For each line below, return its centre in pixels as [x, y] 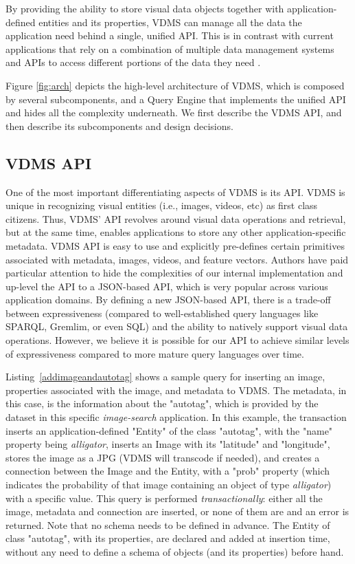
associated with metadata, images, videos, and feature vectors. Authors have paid [177, 259]
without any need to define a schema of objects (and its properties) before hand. [175, 551]
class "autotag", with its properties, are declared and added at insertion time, [168, 538]
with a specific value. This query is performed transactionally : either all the [164, 498]
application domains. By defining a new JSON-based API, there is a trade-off [168, 300]
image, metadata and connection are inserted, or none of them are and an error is [177, 511]
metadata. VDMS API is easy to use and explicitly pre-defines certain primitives [175, 245]
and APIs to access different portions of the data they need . [133, 62]
